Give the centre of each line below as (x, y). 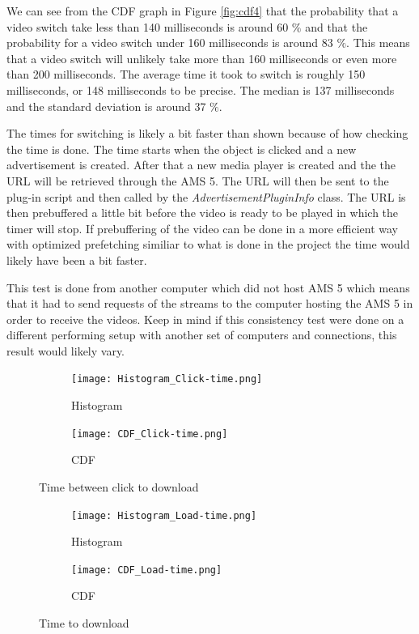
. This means (378, 43)
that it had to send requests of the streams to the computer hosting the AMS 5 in (210, 303)
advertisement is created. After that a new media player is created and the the (201, 165)
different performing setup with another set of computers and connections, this (202, 335)
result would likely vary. (66, 350)
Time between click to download (119, 486)
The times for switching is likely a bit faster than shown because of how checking (207, 133)
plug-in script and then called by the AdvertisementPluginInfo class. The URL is (206, 196)
